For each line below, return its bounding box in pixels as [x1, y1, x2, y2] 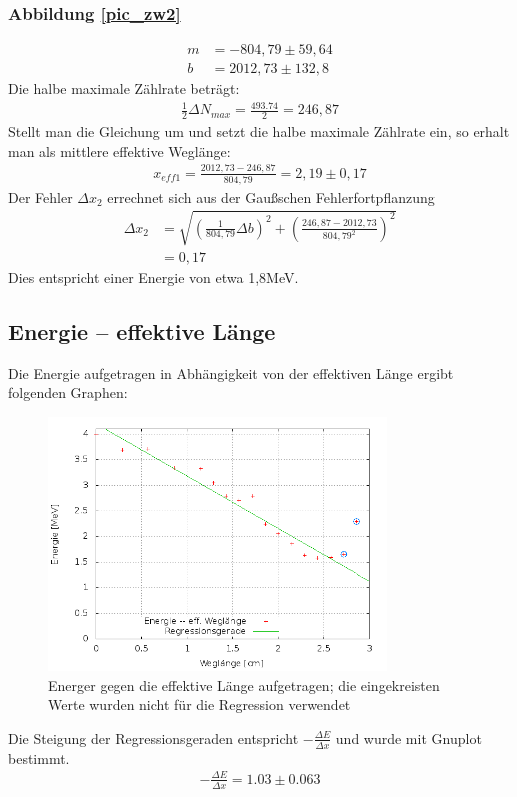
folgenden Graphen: [8, 382, 128, 403]
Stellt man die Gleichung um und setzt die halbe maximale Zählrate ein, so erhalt [8, 121, 510, 142]
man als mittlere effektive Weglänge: [8, 140, 231, 161]
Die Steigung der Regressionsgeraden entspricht [8, 727, 299, 748]
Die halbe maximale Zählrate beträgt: [8, 78, 240, 99]
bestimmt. [8, 747, 70, 768]
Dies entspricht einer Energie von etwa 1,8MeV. [8, 266, 299, 287]
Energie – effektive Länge [8, 315, 276, 346]
